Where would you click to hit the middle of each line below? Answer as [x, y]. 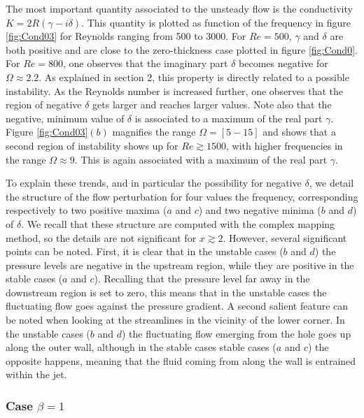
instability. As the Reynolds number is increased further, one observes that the [174, 91]
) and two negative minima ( [260, 210]
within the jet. [36, 374]
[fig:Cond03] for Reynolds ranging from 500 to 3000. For [126, 36]
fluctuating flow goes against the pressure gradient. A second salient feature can [177, 306]
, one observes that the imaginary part [145, 63]
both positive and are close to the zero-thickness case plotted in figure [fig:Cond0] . [182, 49]
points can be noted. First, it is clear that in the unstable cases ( [145, 251]
